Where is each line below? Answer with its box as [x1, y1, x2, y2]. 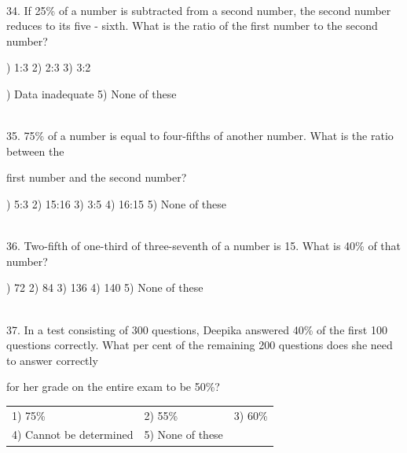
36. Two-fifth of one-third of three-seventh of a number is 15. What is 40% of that [6, 238, 401, 254]
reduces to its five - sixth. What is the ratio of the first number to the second [6, 17, 378, 34]
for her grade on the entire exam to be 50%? [6, 378, 220, 395]
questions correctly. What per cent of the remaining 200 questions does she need [6, 337, 393, 353]
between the [6, 142, 64, 159]
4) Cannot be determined [12, 426, 134, 443]
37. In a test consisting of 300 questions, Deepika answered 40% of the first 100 [6, 321, 387, 337]
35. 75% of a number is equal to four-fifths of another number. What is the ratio [6, 127, 394, 144]
